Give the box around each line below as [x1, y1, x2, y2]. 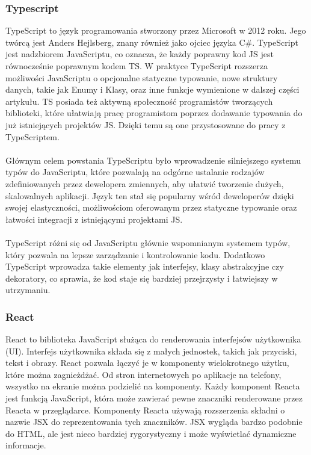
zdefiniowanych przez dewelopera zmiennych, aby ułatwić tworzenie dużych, [5, 177, 284, 190]
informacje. [5, 439, 46, 451]
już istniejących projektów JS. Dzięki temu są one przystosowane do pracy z [5, 118, 286, 131]
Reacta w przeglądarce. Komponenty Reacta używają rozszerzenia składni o [5, 403, 285, 416]
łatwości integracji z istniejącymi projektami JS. [5, 212, 183, 225]
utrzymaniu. [5, 283, 51, 296]
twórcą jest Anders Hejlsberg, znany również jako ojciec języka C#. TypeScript [5, 36, 298, 48]
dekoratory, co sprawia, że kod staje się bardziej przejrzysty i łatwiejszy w [5, 271, 278, 284]
